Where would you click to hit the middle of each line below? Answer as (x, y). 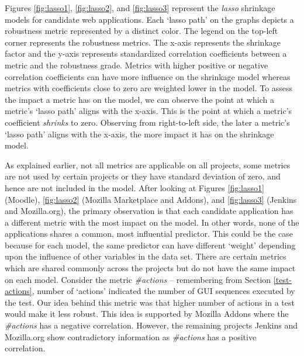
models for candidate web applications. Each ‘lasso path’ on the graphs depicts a (149, 19)
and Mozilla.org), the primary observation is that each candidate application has (149, 211)
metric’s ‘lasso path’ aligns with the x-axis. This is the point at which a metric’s (148, 111)
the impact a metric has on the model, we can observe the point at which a (140, 99)
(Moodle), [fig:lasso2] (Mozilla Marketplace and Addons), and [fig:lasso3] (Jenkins (151, 199)
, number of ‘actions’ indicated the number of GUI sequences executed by (163, 291)
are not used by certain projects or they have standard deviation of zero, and (143, 176)
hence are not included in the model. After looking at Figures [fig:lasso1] (134, 187)
